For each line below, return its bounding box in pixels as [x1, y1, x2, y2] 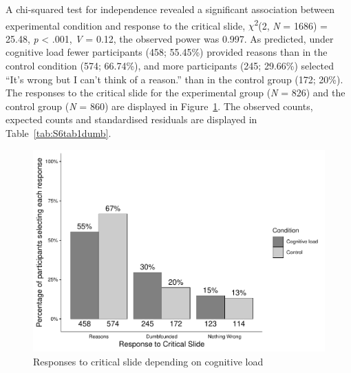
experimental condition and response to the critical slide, [6, 18, 246, 32]
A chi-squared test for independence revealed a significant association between [6, 2, 335, 16]
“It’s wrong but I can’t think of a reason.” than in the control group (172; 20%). [6, 72, 343, 86]
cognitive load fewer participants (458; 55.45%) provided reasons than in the [6, 45, 328, 59]
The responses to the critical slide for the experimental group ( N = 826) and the [6, 85, 345, 100]
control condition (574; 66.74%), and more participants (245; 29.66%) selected [6, 58, 334, 73]
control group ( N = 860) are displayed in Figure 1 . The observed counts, [6, 98, 313, 113]
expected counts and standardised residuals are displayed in [6, 112, 257, 127]
